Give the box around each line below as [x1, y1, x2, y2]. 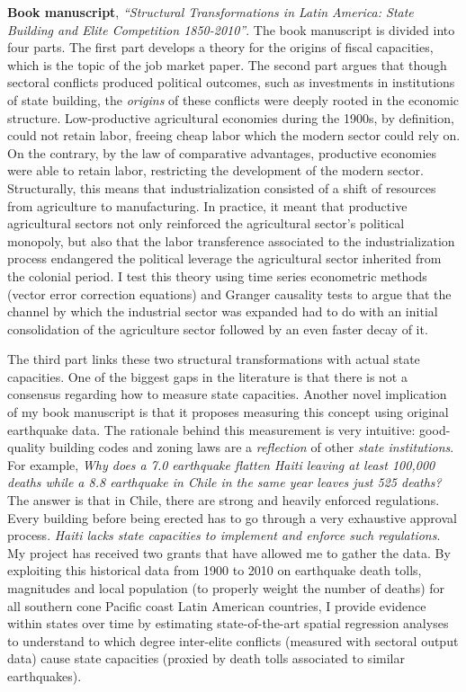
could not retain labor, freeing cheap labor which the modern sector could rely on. [7, 126, 461, 145]
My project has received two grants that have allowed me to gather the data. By [7, 543, 451, 562]
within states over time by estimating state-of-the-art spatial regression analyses [7, 614, 449, 633]
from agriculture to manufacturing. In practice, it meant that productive [7, 196, 408, 215]
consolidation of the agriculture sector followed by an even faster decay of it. [7, 319, 428, 338]
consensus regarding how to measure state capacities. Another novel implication [7, 385, 447, 404]
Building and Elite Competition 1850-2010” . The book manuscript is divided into [7, 20, 455, 39]
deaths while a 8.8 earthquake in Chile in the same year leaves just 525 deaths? [7, 473, 442, 492]
